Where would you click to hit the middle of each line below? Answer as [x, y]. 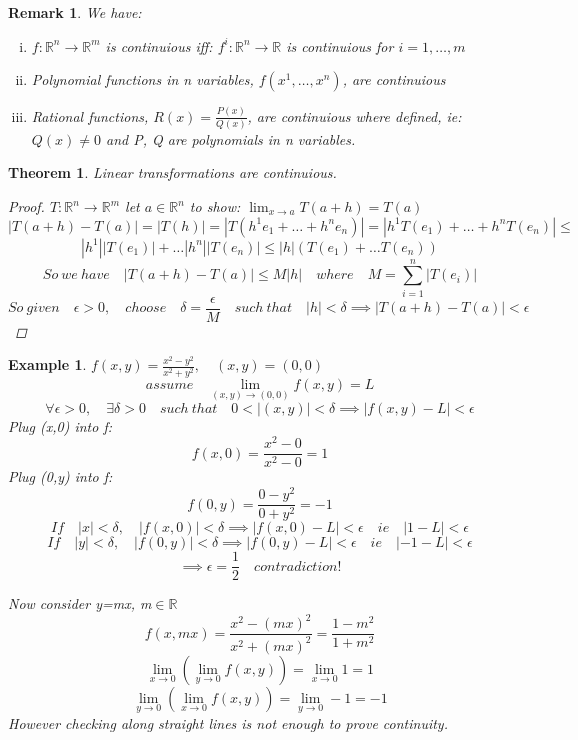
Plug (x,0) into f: [60, 425]
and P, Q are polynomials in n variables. [231, 138]
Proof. [26, 206]
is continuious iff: [159, 45]
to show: [215, 206]
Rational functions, [90, 115]
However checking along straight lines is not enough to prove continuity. [228, 722]
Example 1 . [47, 364]
